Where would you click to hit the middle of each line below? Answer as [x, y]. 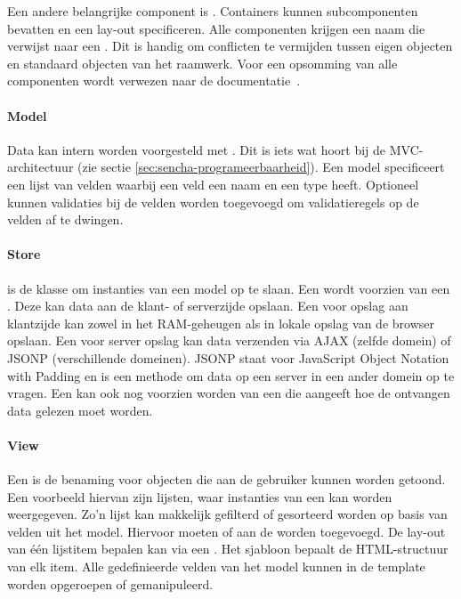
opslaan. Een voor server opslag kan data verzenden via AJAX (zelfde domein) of [229, 340]
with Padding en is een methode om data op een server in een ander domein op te [231, 375]
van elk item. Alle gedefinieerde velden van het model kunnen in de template [216, 567]
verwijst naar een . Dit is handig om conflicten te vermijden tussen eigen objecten [230, 46]
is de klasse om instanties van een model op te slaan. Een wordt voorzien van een [229, 288]
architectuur [40, 167]
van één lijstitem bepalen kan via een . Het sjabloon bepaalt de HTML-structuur [228, 549]
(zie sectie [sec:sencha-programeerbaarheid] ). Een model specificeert [261, 167]
